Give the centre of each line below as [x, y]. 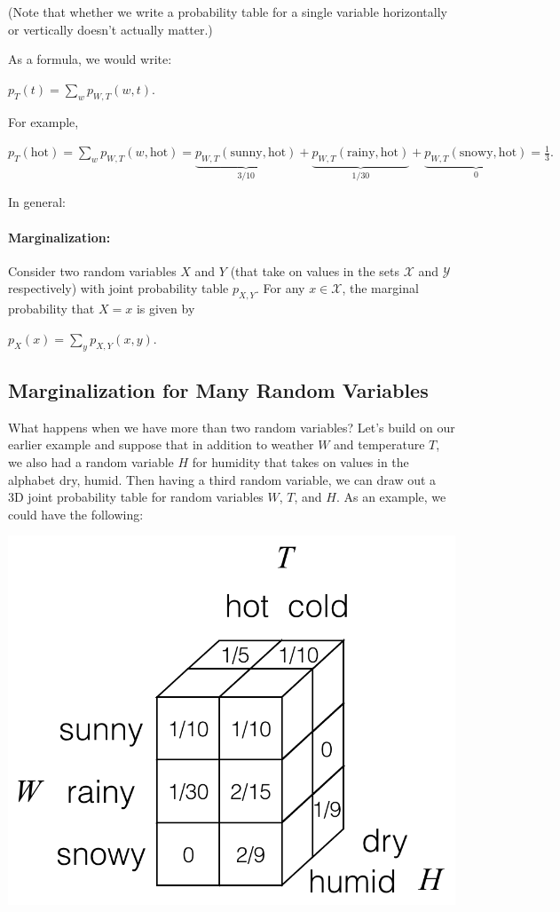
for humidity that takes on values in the [300, 461]
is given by [166, 309]
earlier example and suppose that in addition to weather [161, 444]
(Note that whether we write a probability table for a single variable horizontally [228, 12]
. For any [280, 288]
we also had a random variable [91, 461]
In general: [37, 202]
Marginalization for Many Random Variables [218, 389]
